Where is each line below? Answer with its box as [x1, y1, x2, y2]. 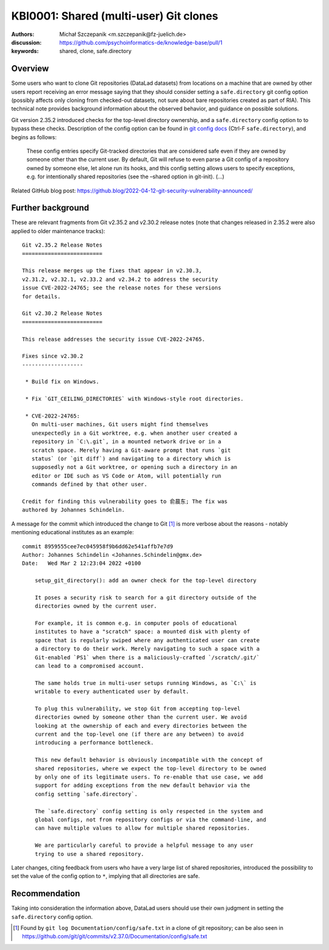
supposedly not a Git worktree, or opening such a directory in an [31, 464, 238, 471]
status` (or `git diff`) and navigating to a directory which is [31, 455, 231, 462]
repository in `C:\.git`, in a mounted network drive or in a [31, 438, 222, 445]
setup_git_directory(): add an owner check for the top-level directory [34, 577, 257, 584]
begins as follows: [11, 133, 57, 140]
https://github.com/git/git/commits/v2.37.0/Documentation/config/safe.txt [22, 933, 207, 940]
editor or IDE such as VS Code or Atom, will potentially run [31, 472, 222, 479]
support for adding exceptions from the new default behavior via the [34, 782, 250, 789]
